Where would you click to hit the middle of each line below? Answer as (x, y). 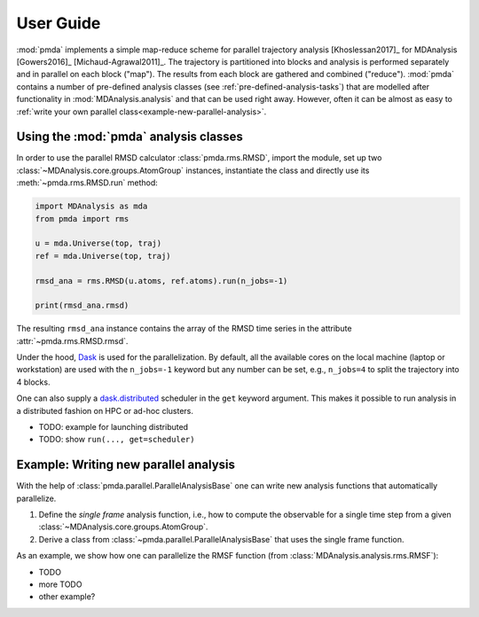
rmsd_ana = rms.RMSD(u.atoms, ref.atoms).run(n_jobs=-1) (161, 281)
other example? (67, 597)
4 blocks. (33, 382)
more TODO (60, 584)
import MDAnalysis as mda (91, 207)
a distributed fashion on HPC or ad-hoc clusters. (105, 410)
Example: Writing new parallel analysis (126, 465)
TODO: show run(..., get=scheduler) (117, 440)
